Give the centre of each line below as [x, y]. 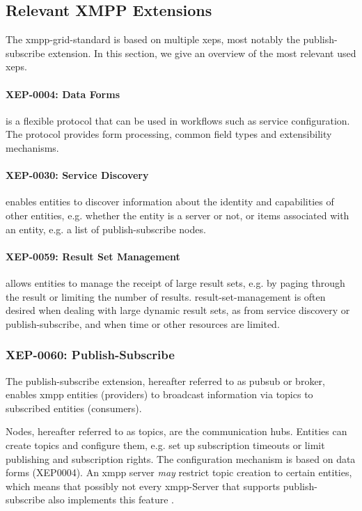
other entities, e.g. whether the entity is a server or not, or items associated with [178, 215]
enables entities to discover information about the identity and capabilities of [170, 202]
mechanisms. [32, 147]
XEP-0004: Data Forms [63, 94]
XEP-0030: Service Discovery [77, 175]
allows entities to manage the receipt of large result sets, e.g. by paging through [175, 282]
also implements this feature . [111, 500]
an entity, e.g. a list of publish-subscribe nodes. [106, 229]
